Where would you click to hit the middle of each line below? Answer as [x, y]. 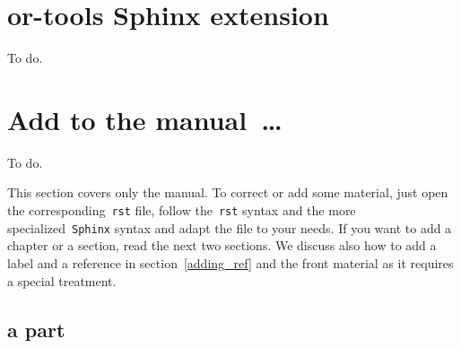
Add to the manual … [145, 119]
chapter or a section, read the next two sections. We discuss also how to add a [222, 245]
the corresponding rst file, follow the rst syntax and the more [182, 210]
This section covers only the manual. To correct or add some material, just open [228, 192]
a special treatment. [62, 280]
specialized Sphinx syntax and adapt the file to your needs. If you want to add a [230, 227]
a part [36, 329]
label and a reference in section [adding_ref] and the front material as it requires [230, 262]
